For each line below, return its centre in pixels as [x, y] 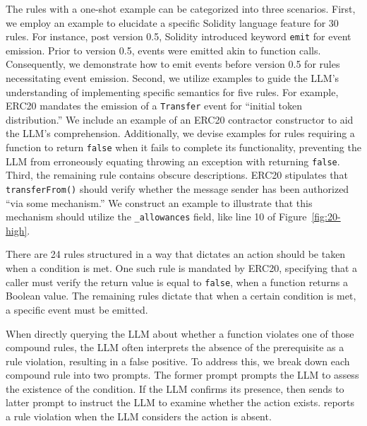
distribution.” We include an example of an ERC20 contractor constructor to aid [180, 119]
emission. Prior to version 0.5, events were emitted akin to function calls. [163, 50]
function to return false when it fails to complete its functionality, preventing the [183, 147]
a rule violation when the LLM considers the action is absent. [139, 416]
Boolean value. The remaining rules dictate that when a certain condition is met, [181, 296]
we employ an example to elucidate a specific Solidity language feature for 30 [172, 22]
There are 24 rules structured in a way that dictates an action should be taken [176, 254]
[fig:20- [326, 217]
